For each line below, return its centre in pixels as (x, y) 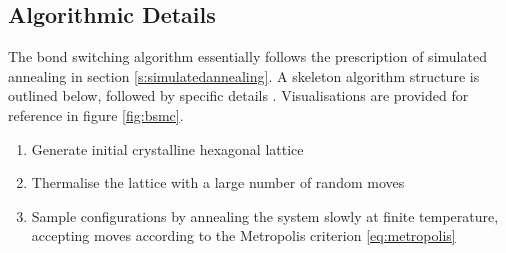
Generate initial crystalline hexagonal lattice (167, 148)
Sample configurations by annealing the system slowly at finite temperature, (265, 215)
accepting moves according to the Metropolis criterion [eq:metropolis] (243, 235)
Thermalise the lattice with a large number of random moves (218, 182)
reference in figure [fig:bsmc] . (96, 114)
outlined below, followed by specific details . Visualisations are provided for (238, 95)
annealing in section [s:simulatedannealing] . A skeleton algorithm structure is (244, 75)
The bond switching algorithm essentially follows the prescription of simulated (247, 56)
